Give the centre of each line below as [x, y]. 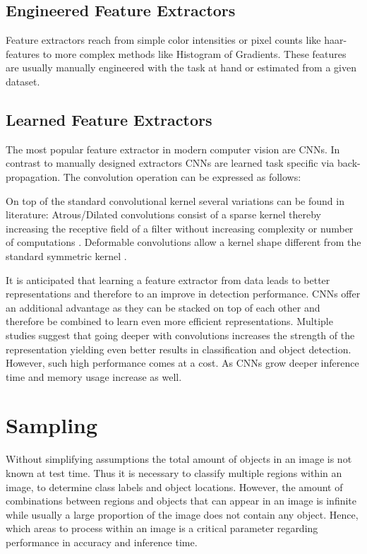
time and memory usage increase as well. [94, 376]
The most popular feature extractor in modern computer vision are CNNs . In [173, 149]
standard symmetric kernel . [66, 255]
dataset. [23, 81]
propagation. [33, 176]
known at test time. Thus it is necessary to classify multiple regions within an [174, 473]
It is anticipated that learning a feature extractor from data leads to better [168, 279]
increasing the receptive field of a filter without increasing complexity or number [180, 228]
